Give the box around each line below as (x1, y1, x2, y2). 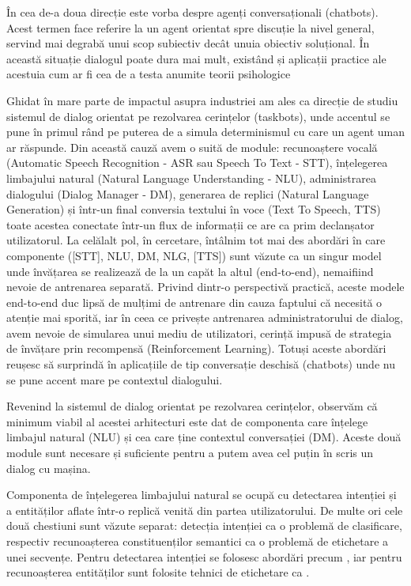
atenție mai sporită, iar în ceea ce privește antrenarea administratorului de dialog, (6, 309, 403, 326)
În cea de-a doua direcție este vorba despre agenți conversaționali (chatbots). (6, 4, 379, 20)
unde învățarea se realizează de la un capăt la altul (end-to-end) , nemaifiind (6, 263, 374, 279)
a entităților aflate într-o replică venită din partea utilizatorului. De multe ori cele (6, 501, 403, 518)
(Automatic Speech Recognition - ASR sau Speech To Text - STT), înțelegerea (6, 154, 388, 171)
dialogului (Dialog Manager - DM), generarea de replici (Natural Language (6, 185, 369, 202)
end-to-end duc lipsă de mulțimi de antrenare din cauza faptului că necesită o (6, 293, 383, 310)
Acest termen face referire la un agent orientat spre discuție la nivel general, (6, 19, 375, 36)
